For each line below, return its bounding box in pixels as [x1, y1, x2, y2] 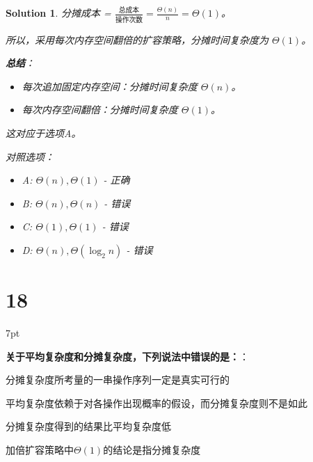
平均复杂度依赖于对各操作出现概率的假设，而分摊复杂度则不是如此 [6, 395, 307, 410]
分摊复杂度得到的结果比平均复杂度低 [6, 419, 171, 433]
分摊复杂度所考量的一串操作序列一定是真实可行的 [6, 372, 230, 387]
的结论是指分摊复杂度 [103, 443, 201, 457]
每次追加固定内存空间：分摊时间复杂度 [22, 79, 198, 93]
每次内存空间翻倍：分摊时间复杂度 [22, 102, 178, 117]
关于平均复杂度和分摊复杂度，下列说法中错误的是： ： [6, 349, 249, 363]
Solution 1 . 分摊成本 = [6, 6, 111, 20]
